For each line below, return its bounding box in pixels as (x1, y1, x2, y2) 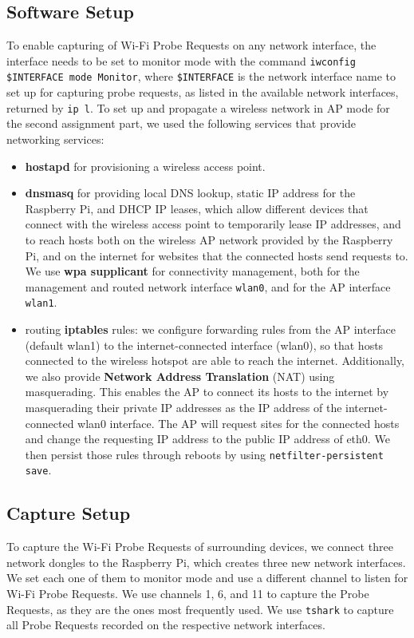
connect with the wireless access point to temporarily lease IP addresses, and (25, 216, 401, 232)
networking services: (6, 130, 104, 147)
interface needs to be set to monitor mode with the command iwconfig (6, 52, 356, 69)
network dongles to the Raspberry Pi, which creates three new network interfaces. (6, 553, 406, 570)
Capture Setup (6, 501, 131, 525)
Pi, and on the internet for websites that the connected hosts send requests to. (25, 247, 408, 264)
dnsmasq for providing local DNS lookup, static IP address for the (25, 184, 356, 201)
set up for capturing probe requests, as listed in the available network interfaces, (6, 84, 399, 101)
